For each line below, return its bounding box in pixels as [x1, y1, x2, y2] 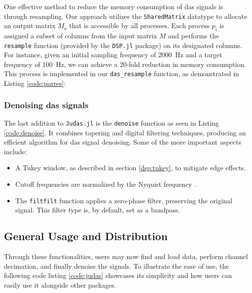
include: [4, 146, 27, 156]
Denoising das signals [4, 98, 89, 111]
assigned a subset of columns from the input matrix [4, 31, 157, 41]
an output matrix [4, 20, 56, 31]
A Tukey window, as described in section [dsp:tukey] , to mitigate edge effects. [15, 163, 246, 173]
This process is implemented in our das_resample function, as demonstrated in [4, 68, 239, 79]
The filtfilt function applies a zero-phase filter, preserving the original [15, 195, 233, 205]
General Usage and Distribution [4, 228, 168, 244]
